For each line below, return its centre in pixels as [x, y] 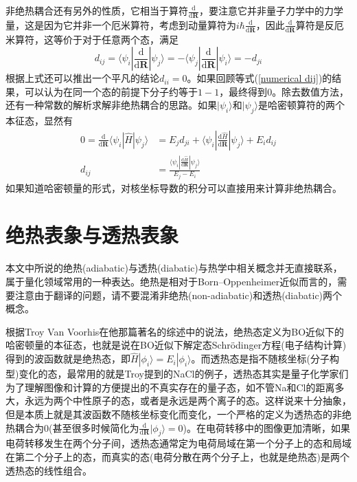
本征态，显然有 [39, 121]
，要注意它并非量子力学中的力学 [271, 10]
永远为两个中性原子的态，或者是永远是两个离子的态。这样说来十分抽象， [188, 401]
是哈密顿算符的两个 [301, 105]
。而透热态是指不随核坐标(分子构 [265, 359]
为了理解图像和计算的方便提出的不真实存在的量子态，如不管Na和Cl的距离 [170, 387]
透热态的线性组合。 [49, 470]
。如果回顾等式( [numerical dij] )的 [260, 78]
